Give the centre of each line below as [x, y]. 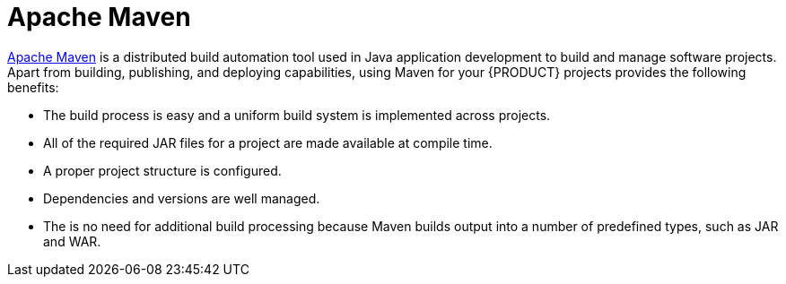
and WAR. [72, 241]
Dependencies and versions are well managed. [182, 198]
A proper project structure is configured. [162, 170]
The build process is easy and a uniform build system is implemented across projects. [297, 115]
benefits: [33, 87]
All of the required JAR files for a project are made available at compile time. [268, 142]
